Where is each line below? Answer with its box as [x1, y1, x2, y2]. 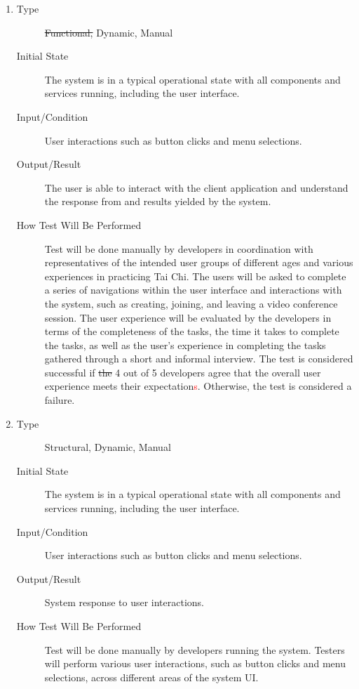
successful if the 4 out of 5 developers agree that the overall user [44, 365, 321, 379]
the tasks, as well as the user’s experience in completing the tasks [44, 337, 326, 352]
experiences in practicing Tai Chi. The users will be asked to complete [44, 268, 346, 283]
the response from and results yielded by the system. [44, 194, 271, 209]
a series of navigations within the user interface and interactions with [44, 282, 342, 297]
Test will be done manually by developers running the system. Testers [44, 642, 345, 657]
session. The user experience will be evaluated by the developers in [44, 310, 332, 324]
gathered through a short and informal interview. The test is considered [44, 351, 353, 366]
